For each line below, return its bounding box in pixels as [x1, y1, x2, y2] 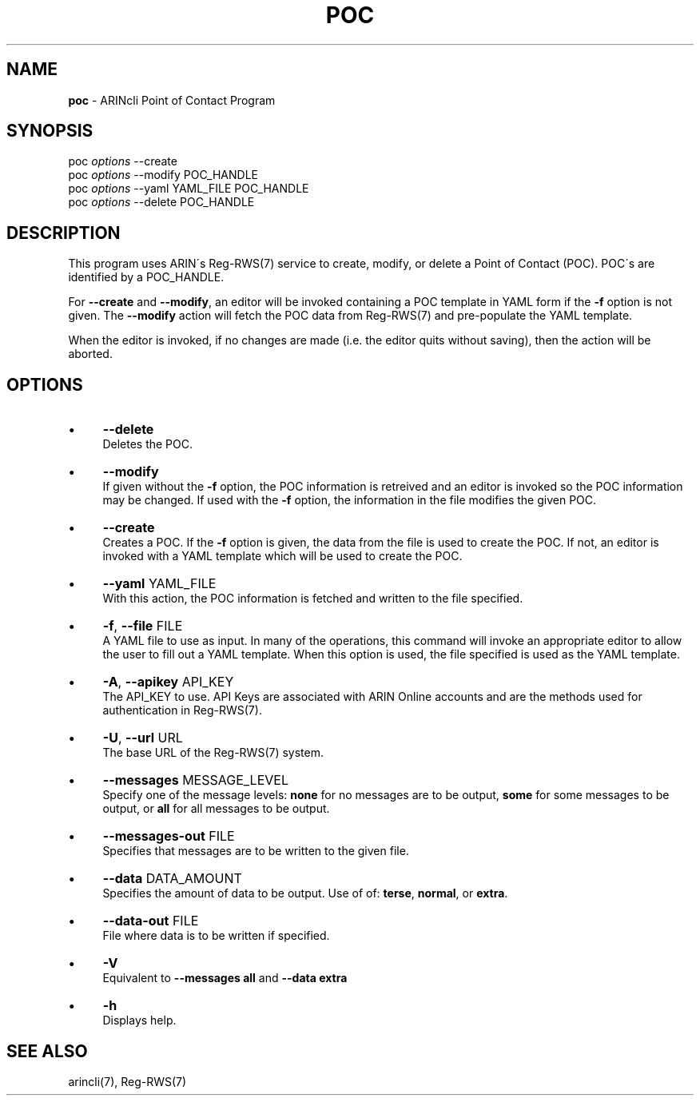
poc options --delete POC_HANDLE [68, 195, 255, 209]
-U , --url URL [102, 730, 183, 746]
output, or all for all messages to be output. [102, 802, 330, 816]
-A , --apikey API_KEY [102, 674, 234, 690]
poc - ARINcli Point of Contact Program [68, 93, 276, 107]
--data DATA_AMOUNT [102, 870, 242, 887]
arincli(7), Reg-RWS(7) [68, 1074, 187, 1088]
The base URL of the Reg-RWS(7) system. [102, 746, 324, 760]
